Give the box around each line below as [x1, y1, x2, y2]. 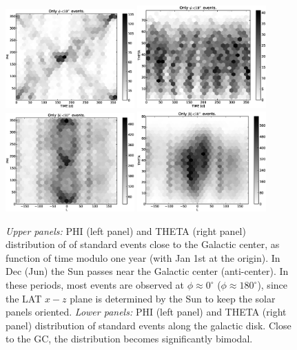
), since [257, 278, 287, 292]
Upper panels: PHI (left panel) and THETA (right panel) [6, 223, 246, 238]
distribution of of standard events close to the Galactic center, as [6, 237, 280, 251]
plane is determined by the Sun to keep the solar [70, 291, 276, 305]
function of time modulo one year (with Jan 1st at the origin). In [6, 250, 280, 265]
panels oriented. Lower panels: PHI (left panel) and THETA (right [6, 305, 287, 319]
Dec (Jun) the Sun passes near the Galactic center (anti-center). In [6, 264, 289, 278]
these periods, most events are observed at [6, 278, 185, 292]
